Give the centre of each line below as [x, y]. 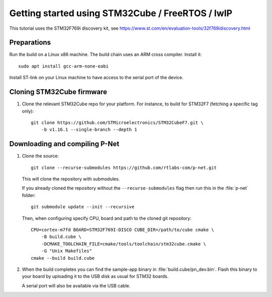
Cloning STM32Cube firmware [58, 92]
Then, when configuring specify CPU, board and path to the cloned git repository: [107, 218]
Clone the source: [40, 156]
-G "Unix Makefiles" [66, 251]
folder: [29, 195]
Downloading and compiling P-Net [64, 144]
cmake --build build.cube [63, 258]
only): [28, 111]
